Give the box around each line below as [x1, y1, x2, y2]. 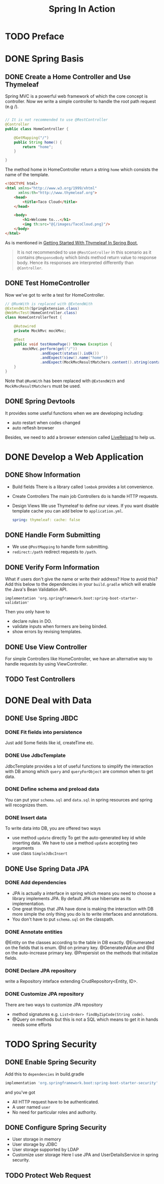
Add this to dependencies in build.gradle [5, 1071, 84, 1077]
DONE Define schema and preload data [5, 786, 100, 793]
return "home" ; [22, 144, 54, 150]
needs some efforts [12, 1021, 52, 1027]
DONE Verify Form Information [5, 563, 100, 571]
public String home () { [14, 140, 62, 145]
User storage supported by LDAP [12, 1147, 79, 1153]
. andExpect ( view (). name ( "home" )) [40, 355, 108, 360]
